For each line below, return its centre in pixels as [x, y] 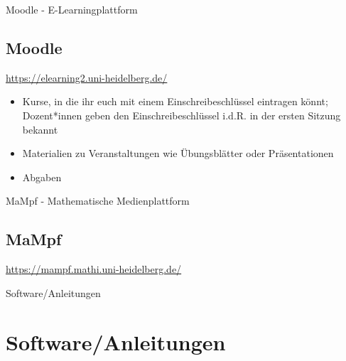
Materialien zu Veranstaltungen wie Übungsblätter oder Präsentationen [178, 153]
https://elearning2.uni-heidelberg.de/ [87, 77]
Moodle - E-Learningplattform [72, 9]
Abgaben [42, 177]
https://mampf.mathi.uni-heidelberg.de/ [94, 269]
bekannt [40, 129]
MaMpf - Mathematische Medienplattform [98, 201]
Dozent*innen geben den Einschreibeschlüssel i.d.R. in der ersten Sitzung [182, 115]
